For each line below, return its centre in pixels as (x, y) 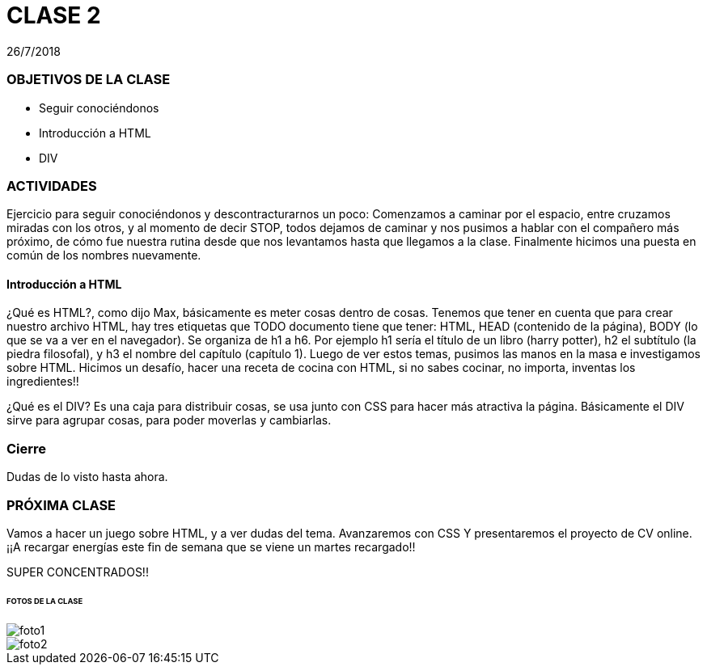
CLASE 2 (54, 15)
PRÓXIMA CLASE (61, 505)
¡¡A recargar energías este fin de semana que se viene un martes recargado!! (211, 547)
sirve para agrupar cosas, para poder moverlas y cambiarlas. (169, 420)
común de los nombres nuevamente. (104, 255)
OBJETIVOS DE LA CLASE (89, 80)
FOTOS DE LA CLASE (45, 601)
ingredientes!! (43, 382)
